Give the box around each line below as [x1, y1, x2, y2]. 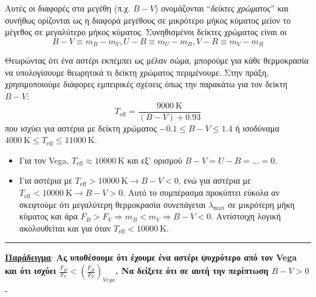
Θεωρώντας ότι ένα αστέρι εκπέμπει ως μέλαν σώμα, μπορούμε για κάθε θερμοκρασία [5, 54, 309, 67]
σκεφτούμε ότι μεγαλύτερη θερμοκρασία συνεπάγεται [19, 198, 206, 210]
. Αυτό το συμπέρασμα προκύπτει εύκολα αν [123, 186, 280, 199]
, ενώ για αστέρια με [178, 174, 251, 187]
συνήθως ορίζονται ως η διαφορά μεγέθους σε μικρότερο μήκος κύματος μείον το [5, 13, 291, 26]
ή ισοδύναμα [235, 121, 280, 134]
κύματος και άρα [19, 210, 78, 222]
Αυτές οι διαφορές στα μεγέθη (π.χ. [5, 2, 131, 14]
